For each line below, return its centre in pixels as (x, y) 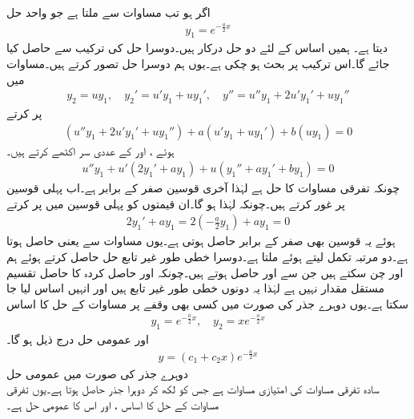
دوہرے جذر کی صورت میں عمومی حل (98, 373)
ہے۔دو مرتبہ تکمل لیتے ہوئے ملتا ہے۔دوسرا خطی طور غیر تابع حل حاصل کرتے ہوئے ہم (207, 257)
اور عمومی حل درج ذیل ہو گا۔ (78, 339)
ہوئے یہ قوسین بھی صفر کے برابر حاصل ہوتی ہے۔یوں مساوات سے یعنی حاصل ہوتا (201, 241)
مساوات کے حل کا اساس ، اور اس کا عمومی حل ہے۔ (113, 404)
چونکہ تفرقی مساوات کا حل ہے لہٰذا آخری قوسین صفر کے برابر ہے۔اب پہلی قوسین (203, 188)
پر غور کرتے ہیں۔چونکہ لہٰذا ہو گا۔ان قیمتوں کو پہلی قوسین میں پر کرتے (176, 203)
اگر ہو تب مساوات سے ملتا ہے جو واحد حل (109, 12)
